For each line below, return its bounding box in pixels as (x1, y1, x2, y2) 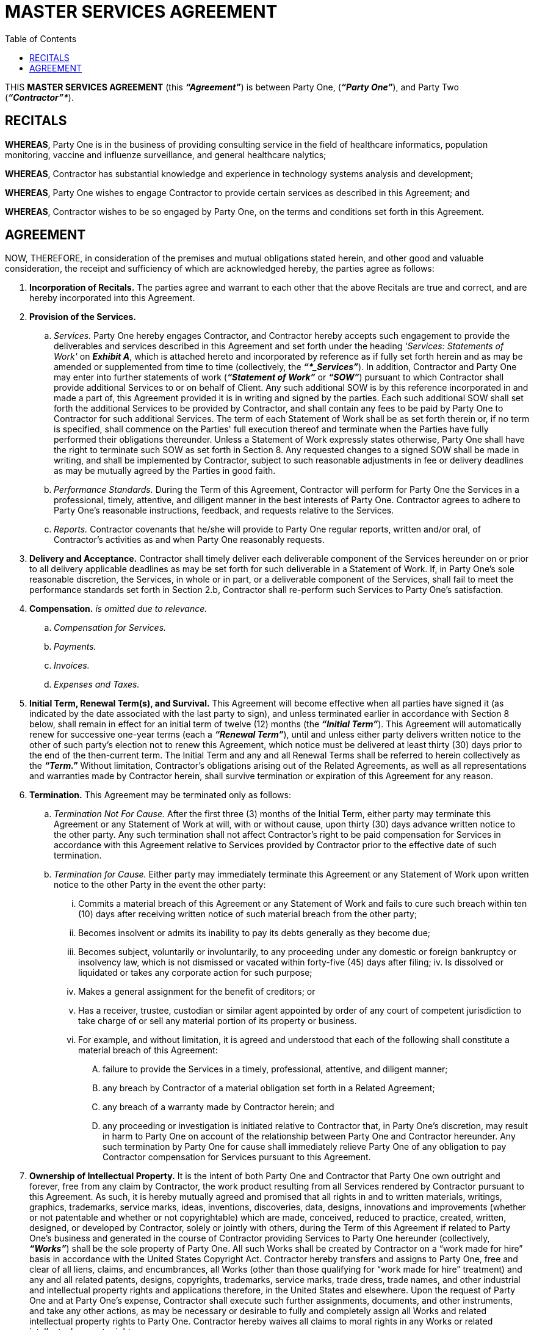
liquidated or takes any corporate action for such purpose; (78, 967, 312, 978)
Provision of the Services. (29, 311, 136, 322)
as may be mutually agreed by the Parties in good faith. (54, 465, 276, 476)
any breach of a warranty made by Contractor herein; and (103, 1102, 334, 1113)
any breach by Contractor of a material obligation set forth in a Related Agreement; (103, 1083, 435, 1094)
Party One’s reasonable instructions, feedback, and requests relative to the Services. (54, 505, 394, 516)
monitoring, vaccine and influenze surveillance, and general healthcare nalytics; (5, 149, 327, 160)
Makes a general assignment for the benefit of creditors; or (78, 986, 316, 997)
